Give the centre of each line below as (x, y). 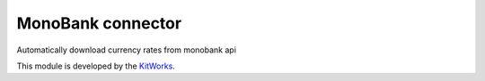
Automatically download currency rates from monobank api (127, 50)
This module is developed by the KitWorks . (96, 66)
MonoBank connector (99, 23)
